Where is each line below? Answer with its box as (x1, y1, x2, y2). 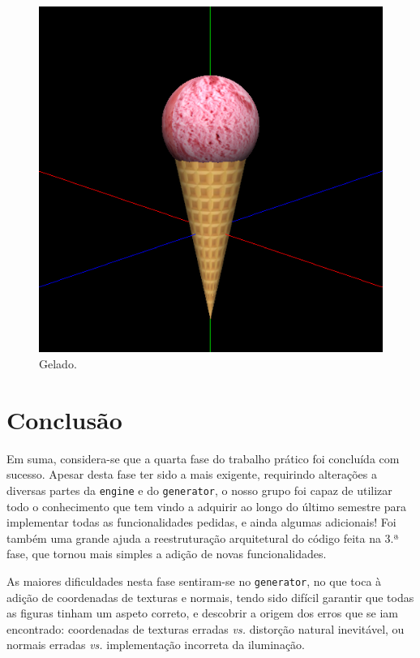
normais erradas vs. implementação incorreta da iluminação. (6, 636, 305, 653)
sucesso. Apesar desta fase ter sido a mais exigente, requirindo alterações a (6, 466, 377, 483)
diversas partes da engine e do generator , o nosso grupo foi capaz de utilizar (6, 481, 392, 498)
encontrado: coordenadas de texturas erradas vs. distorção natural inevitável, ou (6, 620, 405, 637)
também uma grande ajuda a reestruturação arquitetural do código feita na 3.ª (6, 529, 399, 546)
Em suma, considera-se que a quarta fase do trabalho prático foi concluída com (6, 449, 400, 467)
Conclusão (6, 402, 122, 436)
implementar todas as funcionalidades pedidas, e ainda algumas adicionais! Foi (6, 514, 396, 531)
